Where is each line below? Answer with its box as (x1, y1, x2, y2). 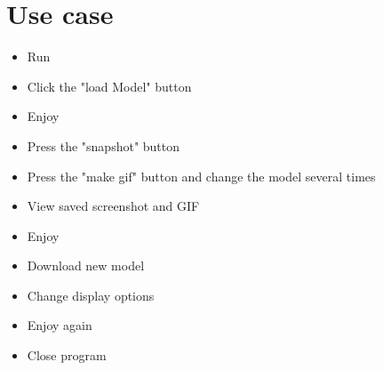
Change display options (27, 286, 155, 304)
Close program (27, 346, 107, 365)
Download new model (27, 256, 145, 275)
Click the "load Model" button (27, 76, 192, 95)
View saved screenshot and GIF (27, 197, 200, 215)
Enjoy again (27, 316, 92, 334)
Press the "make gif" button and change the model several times (27, 166, 376, 185)
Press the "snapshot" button (27, 136, 180, 155)
